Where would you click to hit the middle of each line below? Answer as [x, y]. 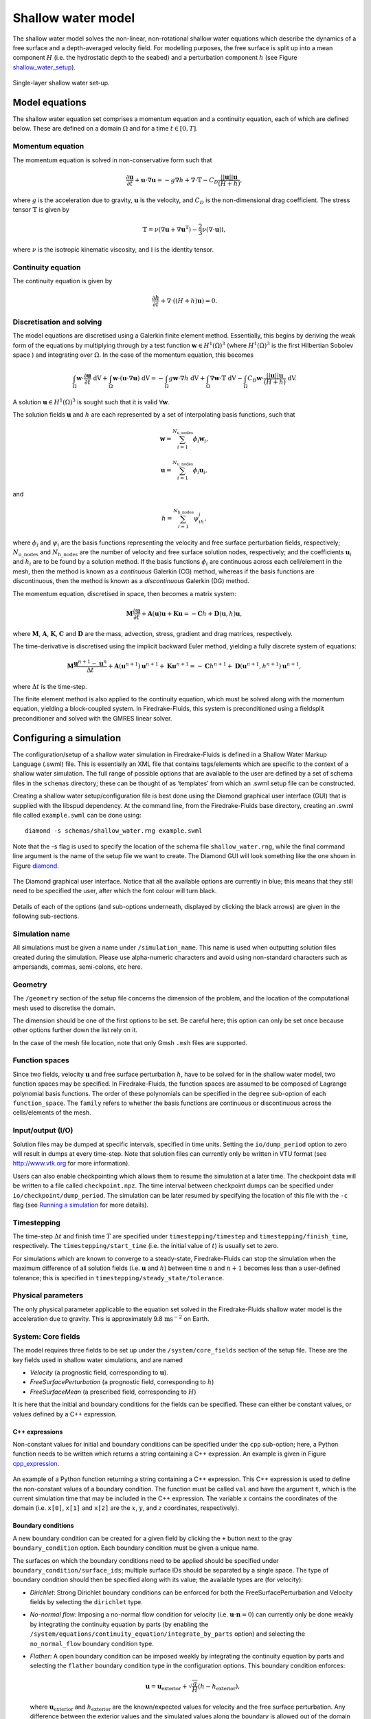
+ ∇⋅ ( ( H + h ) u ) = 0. [189, 300]
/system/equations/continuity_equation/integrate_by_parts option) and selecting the [168, 1634]
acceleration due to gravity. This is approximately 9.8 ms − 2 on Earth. [111, 1318]
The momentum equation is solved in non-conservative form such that [112, 160]
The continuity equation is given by [63, 281]
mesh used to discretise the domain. [64, 1008]
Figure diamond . [36, 866]
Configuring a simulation [67, 738]
